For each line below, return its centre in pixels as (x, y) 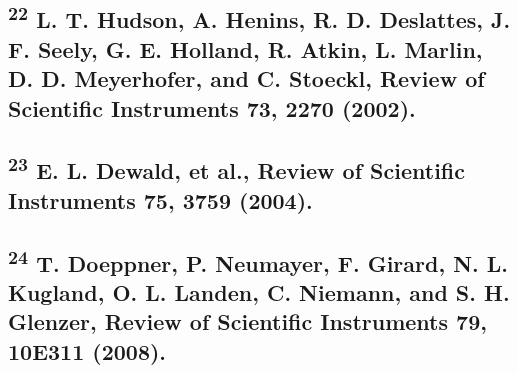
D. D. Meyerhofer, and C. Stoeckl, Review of (246, 78)
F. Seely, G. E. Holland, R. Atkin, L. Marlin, (245, 48)
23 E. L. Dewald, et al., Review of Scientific (236, 168)
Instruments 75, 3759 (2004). (160, 199)
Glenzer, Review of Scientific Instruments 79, (247, 321)
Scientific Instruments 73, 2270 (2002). (212, 107)
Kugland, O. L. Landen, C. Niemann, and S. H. (259, 291)
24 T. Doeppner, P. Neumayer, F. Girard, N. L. (258, 260)
